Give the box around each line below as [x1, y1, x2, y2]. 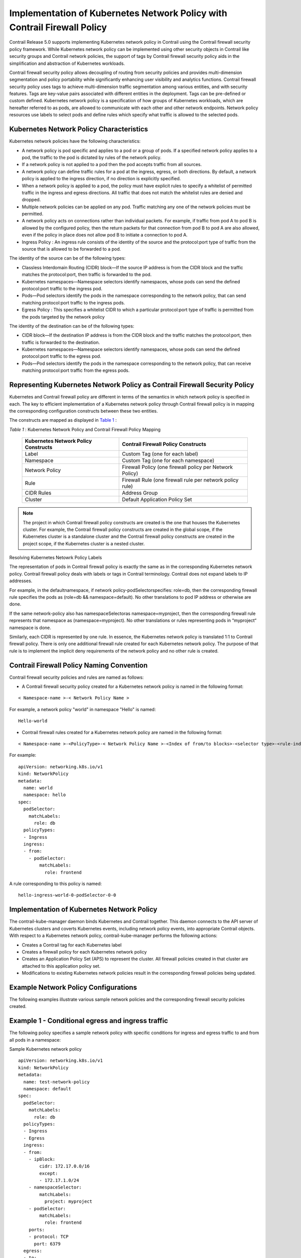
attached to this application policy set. [22, 963, 101, 969]
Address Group [122, 490, 158, 497]
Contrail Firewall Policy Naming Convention [9, 661, 148, 669]
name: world [23, 785, 53, 791]
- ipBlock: [28, 1156, 56, 1162]
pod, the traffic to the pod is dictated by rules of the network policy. [22, 154, 162, 161]
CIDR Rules [25, 490, 52, 497]
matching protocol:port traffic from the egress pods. [22, 367, 130, 373]
